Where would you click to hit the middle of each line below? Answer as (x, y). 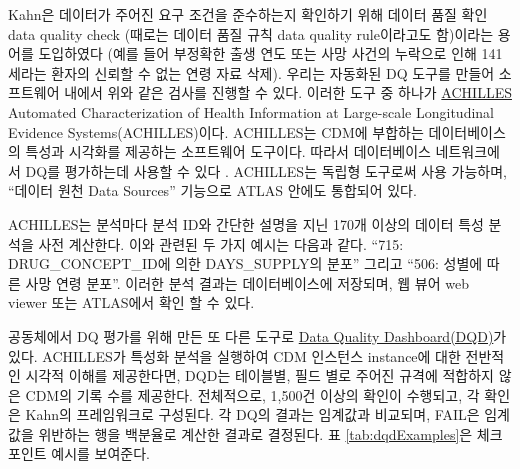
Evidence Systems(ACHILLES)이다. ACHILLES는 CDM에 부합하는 (216, 131)
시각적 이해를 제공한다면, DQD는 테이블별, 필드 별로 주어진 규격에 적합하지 (259, 375)
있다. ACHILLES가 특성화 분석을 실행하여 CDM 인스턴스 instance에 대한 (234, 355)
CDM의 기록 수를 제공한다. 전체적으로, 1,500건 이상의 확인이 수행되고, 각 (252, 394)
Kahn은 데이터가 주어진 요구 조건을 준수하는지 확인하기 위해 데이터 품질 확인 (248, 14)
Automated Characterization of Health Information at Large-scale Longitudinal (251, 111)
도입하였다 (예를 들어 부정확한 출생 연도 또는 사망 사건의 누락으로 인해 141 (270, 53)
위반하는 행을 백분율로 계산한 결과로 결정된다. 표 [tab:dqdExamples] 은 (255, 433)
